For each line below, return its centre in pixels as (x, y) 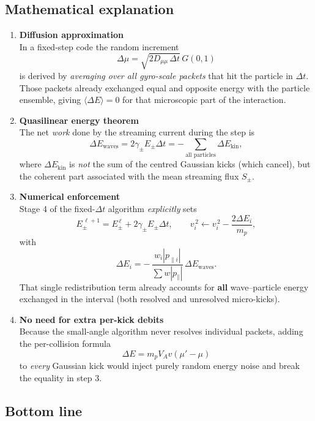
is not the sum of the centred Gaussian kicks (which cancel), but (190, 164)
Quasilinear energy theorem (79, 120)
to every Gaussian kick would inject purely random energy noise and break (159, 366)
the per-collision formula (65, 343)
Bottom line (44, 410)
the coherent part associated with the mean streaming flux (129, 176)
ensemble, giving (50, 100)
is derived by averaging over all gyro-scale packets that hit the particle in (156, 75)
